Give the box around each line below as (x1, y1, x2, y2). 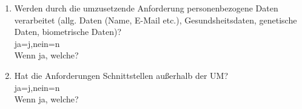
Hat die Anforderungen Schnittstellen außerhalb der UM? (14, 69, 229, 81)
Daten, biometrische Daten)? (14, 25, 122, 38)
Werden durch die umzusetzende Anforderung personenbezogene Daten (14, 2, 278, 14)
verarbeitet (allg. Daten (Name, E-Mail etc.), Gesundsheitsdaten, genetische (14, 13, 297, 26)
